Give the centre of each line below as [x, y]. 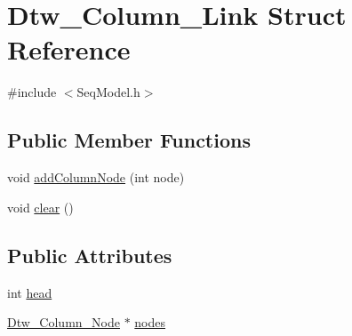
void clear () [40, 207]
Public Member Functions [129, 140]
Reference [69, 49]
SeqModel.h [108, 92]
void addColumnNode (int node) [96, 177]
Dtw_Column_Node [64, 322]
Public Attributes [90, 255]
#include [32, 92]
